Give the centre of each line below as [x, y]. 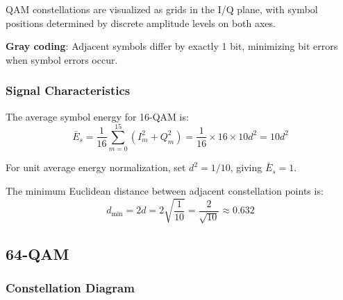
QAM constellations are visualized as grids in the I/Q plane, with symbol [162, 9]
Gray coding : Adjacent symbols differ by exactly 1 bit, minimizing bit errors [172, 46]
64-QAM [37, 253]
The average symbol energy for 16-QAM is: [97, 116]
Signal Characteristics [68, 90]
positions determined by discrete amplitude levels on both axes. [141, 23]
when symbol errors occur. [62, 59]
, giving [246, 167]
